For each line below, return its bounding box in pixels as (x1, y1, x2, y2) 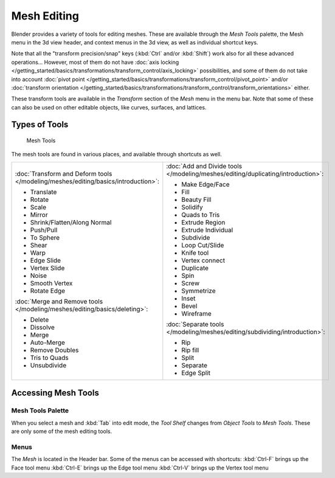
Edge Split (181, 369, 211, 377)
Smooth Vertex (30, 279, 73, 287)
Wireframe (181, 309, 212, 317)
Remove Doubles (30, 345, 79, 354)
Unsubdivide (30, 361, 67, 369)
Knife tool (181, 248, 209, 257)
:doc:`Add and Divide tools (166, 162, 243, 170)
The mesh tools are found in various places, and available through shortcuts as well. (11, 151, 222, 158)
